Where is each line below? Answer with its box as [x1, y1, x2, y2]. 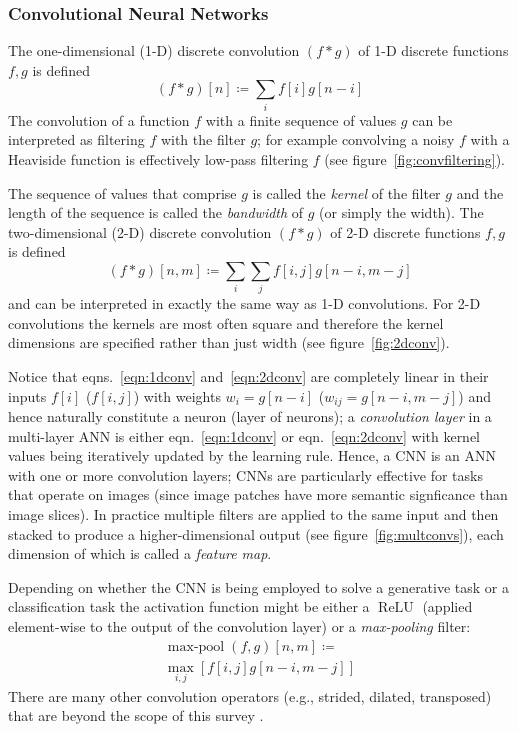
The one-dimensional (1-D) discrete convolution [8, 40, 300, 61]
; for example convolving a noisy [257, 129, 455, 150]
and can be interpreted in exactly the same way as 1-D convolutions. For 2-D [8, 293, 481, 314]
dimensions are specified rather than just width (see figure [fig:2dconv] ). [8, 332, 450, 353]
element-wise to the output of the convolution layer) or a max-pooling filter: [8, 615, 471, 636]
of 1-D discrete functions [358, 40, 509, 61]
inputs [8, 385, 47, 406]
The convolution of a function [8, 109, 190, 130]
